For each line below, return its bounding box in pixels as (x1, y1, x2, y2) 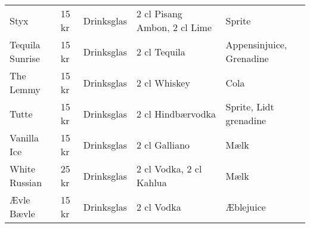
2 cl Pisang (137, 7, 182, 20)
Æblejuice (225, 199, 266, 214)
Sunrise (10, 51, 40, 65)
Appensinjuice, (225, 38, 287, 51)
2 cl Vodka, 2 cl (137, 162, 202, 175)
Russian (10, 175, 42, 189)
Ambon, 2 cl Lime (137, 20, 212, 34)
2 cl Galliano (137, 137, 190, 152)
